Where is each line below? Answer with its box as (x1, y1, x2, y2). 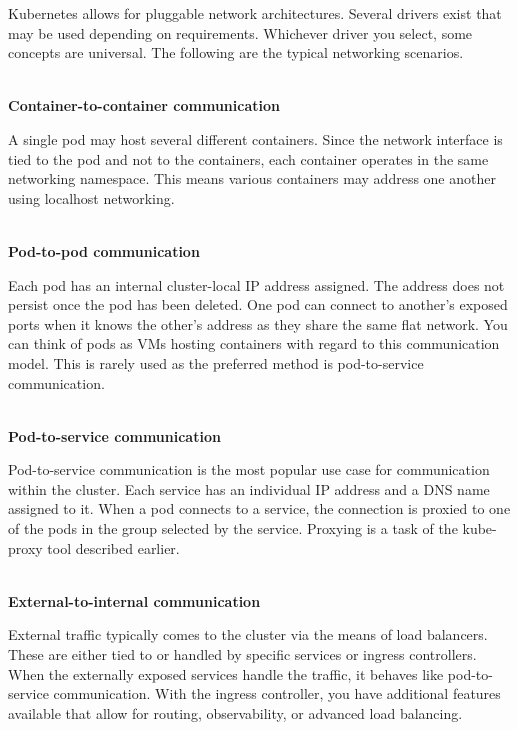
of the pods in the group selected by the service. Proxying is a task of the (8, 518, 458, 539)
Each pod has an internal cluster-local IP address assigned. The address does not (8, 274, 505, 295)
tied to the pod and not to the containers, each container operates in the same (8, 148, 489, 169)
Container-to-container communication (8, 95, 280, 116)
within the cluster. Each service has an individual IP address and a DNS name (8, 478, 490, 499)
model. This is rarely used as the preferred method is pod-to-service (8, 352, 424, 373)
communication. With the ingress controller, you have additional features (53, 683, 501, 704)
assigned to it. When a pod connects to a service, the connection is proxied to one (8, 498, 511, 519)
